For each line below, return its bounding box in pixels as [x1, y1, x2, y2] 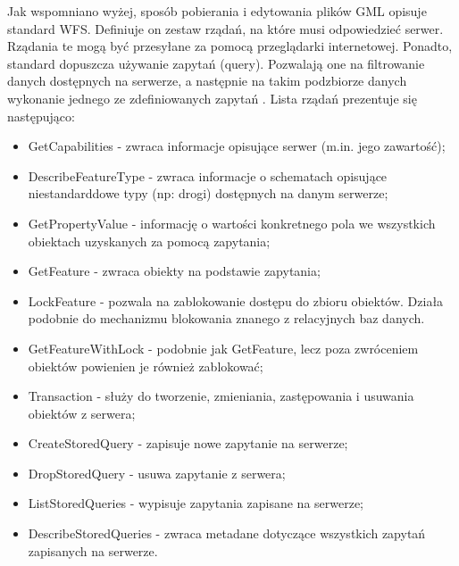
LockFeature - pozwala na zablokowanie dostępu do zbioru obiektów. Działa [28, 291, 444, 310]
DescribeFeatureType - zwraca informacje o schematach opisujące [28, 166, 388, 185]
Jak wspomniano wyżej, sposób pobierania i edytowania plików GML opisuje [7, 2, 427, 20]
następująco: [7, 106, 75, 125]
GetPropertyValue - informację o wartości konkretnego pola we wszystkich [28, 213, 436, 232]
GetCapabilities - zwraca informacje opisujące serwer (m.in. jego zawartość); [28, 137, 446, 155]
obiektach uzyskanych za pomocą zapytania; [28, 231, 271, 250]
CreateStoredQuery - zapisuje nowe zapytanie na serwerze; [28, 434, 348, 453]
